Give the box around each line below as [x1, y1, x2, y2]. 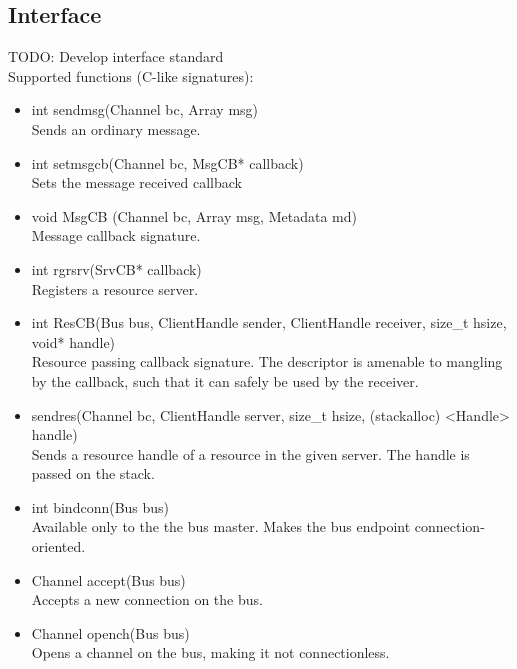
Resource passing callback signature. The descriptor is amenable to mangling [31, 351, 503, 372]
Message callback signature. [31, 225, 201, 246]
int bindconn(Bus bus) [31, 496, 170, 517]
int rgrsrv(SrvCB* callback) [31, 258, 202, 279]
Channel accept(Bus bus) [31, 569, 186, 590]
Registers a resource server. [31, 278, 199, 299]
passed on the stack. [31, 463, 155, 484]
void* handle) [31, 331, 116, 352]
